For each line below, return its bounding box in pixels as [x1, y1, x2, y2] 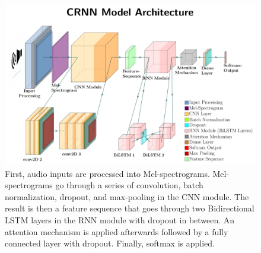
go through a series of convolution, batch [55, 179, 203, 191]
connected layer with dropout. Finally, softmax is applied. [5, 237, 215, 249]
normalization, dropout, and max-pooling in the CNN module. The [5, 190, 249, 203]
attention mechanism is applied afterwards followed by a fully [5, 225, 228, 238]
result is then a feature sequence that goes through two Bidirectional [5, 202, 254, 214]
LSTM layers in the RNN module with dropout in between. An [5, 213, 235, 226]
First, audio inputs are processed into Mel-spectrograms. [5, 167, 210, 179]
